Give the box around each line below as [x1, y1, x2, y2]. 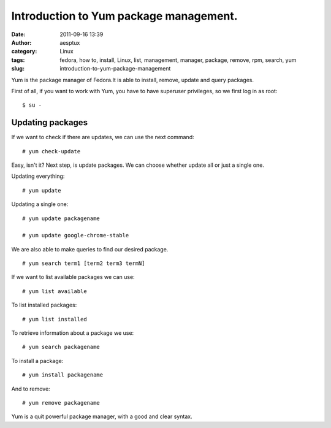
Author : [11, 39, 32, 46]
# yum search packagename [22, 343, 101, 351]
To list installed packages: [11, 301, 77, 309]
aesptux [59, 39, 80, 46]
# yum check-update [22, 148, 81, 155]
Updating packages [11, 117, 88, 128]
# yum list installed [22, 316, 87, 323]
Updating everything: [11, 172, 65, 180]
